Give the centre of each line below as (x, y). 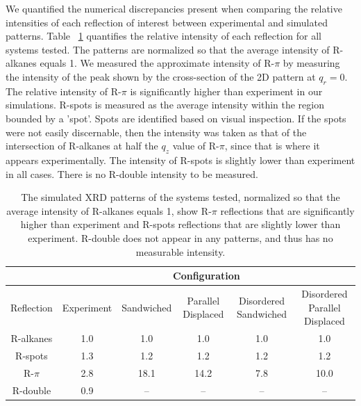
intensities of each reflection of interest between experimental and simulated (167, 22)
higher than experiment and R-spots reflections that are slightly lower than (180, 224)
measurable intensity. (180, 251)
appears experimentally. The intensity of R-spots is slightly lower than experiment (180, 160)
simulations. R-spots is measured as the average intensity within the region (165, 105)
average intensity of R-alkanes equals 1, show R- (109, 210)
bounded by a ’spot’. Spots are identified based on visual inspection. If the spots (176, 118)
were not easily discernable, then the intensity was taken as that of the (156, 132)
